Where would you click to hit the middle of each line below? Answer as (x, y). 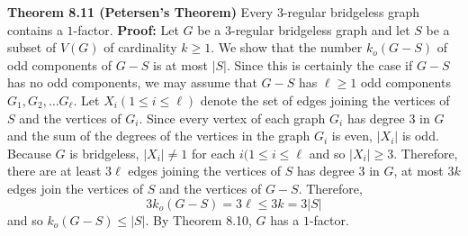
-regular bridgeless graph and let (320, 29)
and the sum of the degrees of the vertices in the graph (159, 136)
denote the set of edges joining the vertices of (325, 100)
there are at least (54, 171)
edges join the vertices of (76, 188)
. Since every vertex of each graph (232, 118)
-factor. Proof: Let (126, 29)
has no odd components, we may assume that (132, 82)
